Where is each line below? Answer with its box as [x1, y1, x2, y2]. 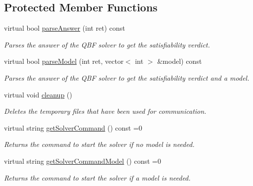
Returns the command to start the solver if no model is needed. [4, 139, 195, 149]
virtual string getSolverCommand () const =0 [4, 122, 143, 133]
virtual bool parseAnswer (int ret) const [4, 23, 125, 33]
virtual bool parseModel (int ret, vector [4, 56, 124, 66]
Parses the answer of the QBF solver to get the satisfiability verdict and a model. [4, 72, 250, 83]
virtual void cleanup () [4, 89, 72, 99]
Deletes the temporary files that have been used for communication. [4, 106, 206, 116]
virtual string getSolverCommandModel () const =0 [4, 155, 161, 166]
